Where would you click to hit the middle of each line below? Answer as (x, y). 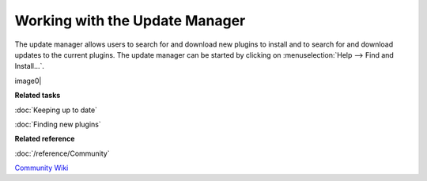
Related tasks (38, 96)
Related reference (45, 139)
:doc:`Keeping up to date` (56, 110)
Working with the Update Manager (130, 21)
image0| (28, 81)
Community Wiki (42, 168)
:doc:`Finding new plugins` (58, 124)
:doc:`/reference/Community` (62, 153)
